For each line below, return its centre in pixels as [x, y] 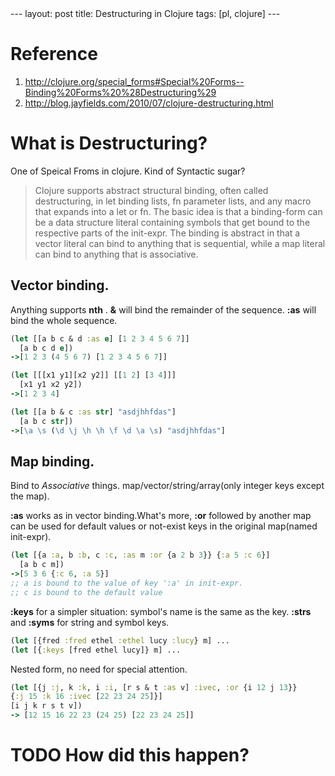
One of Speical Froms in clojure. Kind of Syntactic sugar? [128, 171]
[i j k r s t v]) [46, 706]
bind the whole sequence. [64, 320]
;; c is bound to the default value [86, 592]
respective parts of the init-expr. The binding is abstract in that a [167, 233]
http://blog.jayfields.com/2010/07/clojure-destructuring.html [149, 103]
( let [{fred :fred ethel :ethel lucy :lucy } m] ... [120, 640]
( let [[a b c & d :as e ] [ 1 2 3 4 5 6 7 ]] [100, 338]
